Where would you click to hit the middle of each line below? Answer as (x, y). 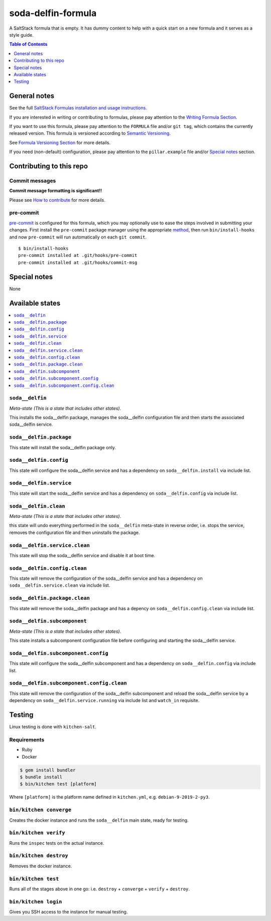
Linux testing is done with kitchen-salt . (53, 727)
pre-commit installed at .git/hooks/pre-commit (78, 255)
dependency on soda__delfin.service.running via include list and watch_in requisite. (104, 701)
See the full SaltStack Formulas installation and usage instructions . (78, 108)
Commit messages (33, 181)
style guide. (21, 35)
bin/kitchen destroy (39, 856)
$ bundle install (41, 777)
